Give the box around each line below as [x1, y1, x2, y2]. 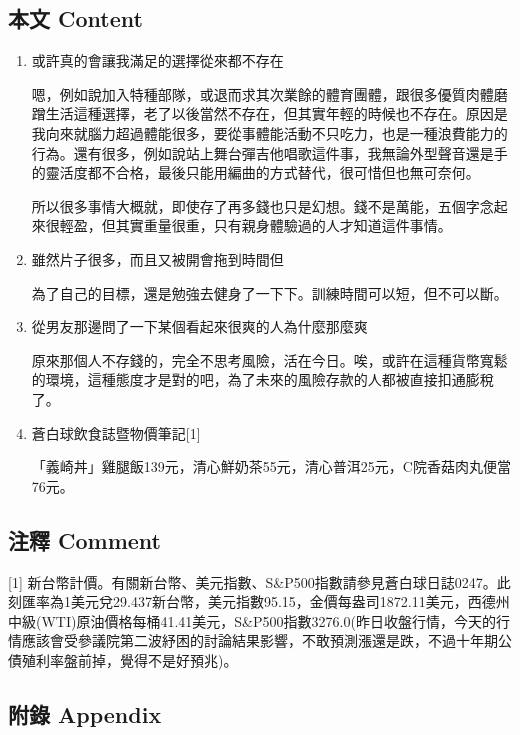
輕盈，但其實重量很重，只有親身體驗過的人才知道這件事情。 [59, 215, 452, 236]
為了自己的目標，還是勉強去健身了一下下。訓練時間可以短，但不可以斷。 [31, 282, 508, 303]
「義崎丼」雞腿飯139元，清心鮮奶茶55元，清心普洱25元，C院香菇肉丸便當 [31, 456, 511, 477]
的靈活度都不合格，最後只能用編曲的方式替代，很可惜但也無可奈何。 [31, 162, 480, 183]
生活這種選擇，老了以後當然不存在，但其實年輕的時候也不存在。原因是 [45, 103, 508, 124]
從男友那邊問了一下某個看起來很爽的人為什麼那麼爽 [31, 316, 368, 337]
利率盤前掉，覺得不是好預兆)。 [35, 649, 238, 670]
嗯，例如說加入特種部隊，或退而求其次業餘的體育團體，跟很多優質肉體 [31, 83, 494, 104]
